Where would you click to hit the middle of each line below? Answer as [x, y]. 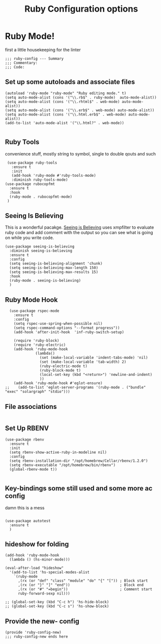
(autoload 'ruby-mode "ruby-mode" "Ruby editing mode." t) [66, 93]
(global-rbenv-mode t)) [33, 469]
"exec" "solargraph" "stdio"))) [37, 392]
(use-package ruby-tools [32, 163]
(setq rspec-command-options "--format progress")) [67, 328]
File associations [31, 407]
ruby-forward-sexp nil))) [44, 593]
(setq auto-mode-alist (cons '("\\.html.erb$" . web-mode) [66, 114]
